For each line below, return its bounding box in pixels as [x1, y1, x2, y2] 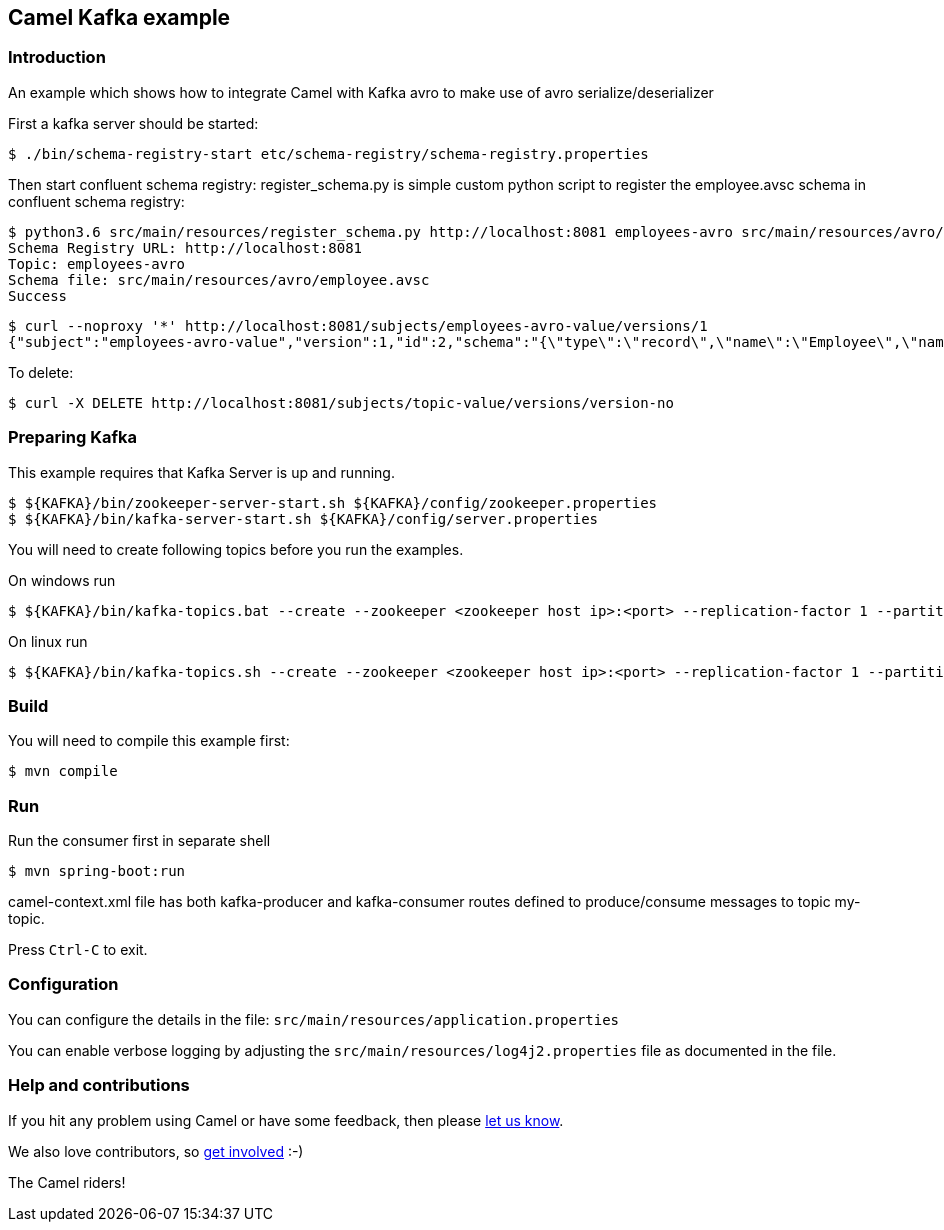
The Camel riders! [8, 1173, 126, 1191]
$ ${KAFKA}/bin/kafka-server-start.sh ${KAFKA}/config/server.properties [8, 510, 599, 527]
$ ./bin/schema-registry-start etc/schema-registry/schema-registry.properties [8, 145, 649, 162]
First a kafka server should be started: [8, 114, 259, 132]
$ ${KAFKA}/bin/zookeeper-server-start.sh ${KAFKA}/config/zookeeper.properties [8, 494, 658, 511]
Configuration [8, 974, 119, 995]
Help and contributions [8, 1075, 190, 1096]
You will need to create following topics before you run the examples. [8, 540, 464, 558]
